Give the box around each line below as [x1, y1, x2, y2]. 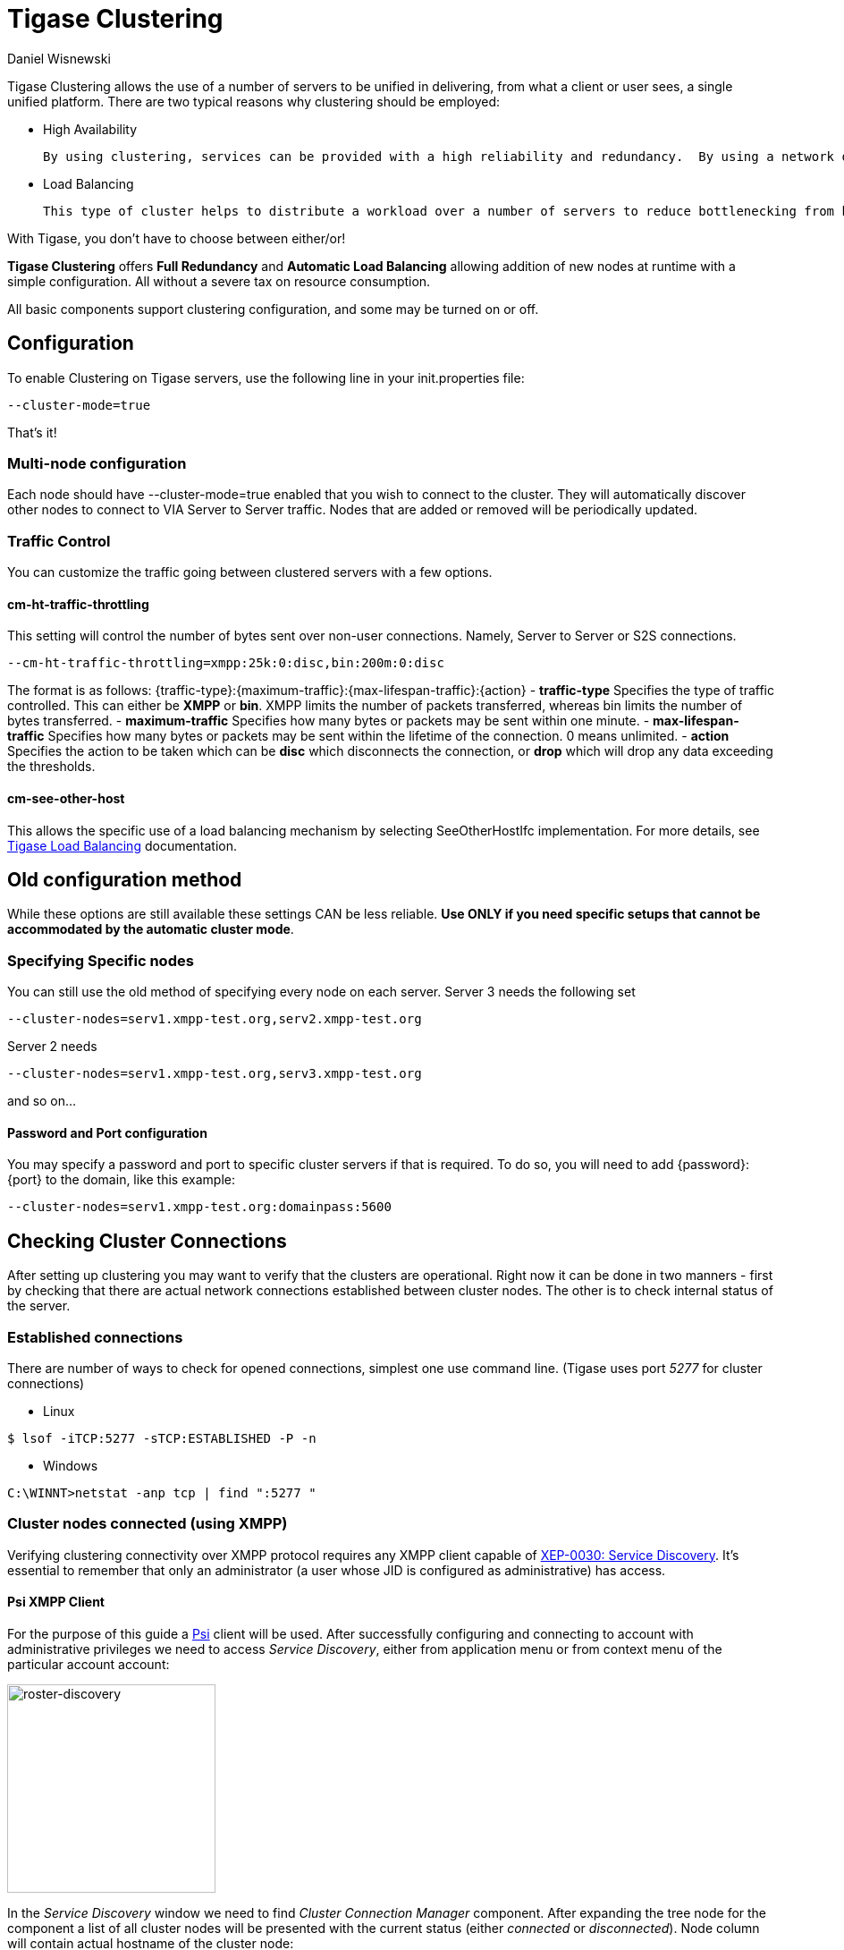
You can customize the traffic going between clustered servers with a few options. [7, 564, 493, 581]
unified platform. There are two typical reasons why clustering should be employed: [7, 93, 501, 109]
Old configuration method [7, 868, 242, 891]
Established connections [7, 1327, 183, 1346]
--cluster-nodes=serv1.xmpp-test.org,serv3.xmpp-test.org [7, 1066, 422, 1081]
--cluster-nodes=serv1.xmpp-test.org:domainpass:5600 [7, 1200, 392, 1215]
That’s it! [7, 424, 57, 440]
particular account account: [7, 1656, 170, 1672]
